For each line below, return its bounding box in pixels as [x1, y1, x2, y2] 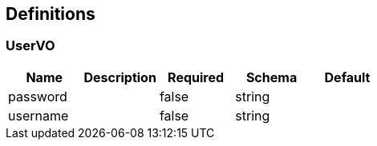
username [8, 107, 69, 124]
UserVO [6, 37, 55, 54]
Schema [245, 69, 298, 85]
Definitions [6, 4, 95, 24]
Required [168, 69, 225, 85]
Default [324, 69, 371, 85]
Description [83, 69, 156, 85]
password [8, 88, 67, 105]
